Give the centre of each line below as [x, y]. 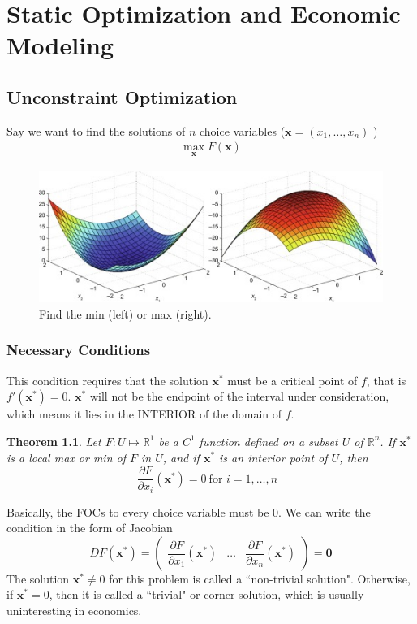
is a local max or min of [66, 457]
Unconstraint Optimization [122, 96]
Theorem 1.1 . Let [54, 441]
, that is [386, 380]
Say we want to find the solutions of [96, 130]
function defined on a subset [269, 441]
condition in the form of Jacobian [90, 528]
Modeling [60, 45]
